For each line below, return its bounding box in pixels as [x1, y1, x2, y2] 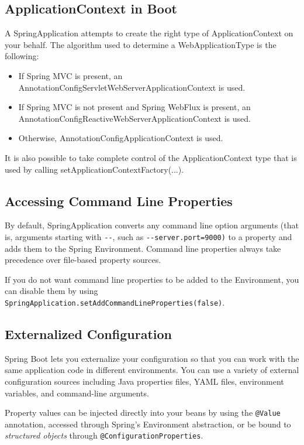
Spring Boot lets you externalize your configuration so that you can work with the [5, 352, 299, 364]
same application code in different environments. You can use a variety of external [5, 364, 299, 376]
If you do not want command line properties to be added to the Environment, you [5, 273, 299, 285]
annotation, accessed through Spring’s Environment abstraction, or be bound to [5, 417, 291, 430]
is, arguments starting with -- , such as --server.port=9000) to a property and [5, 230, 292, 242]
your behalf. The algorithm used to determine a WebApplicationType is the [5, 38, 277, 50]
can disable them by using [5, 285, 98, 297]
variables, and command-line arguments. [5, 386, 149, 399]
